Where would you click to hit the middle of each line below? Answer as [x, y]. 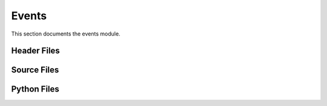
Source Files [35, 70]
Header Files [35, 51]
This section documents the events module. [66, 34]
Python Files [35, 89]
